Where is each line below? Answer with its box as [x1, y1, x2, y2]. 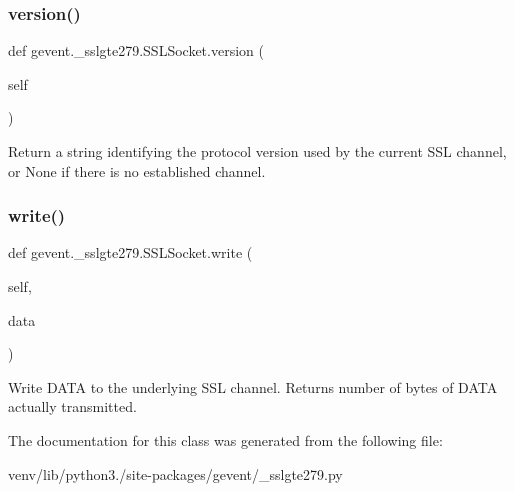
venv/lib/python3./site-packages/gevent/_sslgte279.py [8, 463, 343, 484]
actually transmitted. [8, 396, 137, 417]
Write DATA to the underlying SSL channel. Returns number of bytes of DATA [8, 376, 498, 397]
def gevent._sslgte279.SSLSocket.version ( [8, 40, 264, 61]
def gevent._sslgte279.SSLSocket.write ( [8, 242, 253, 263]
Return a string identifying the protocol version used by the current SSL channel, [8, 141, 507, 161]
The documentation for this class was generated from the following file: [8, 429, 443, 450]
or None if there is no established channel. [8, 160, 266, 181]
